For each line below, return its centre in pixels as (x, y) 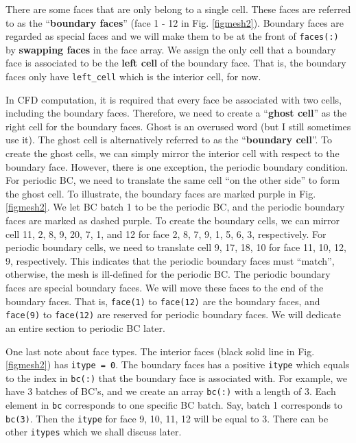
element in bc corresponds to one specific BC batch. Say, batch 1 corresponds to (174, 405)
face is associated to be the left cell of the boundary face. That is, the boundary (176, 63)
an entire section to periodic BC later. (85, 327)
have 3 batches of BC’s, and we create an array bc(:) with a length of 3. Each (171, 391)
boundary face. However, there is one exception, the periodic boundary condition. (177, 166)
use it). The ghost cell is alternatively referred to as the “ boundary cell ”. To (169, 140)
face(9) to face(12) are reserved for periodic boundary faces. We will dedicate (173, 314)
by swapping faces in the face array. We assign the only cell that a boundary (171, 49)
